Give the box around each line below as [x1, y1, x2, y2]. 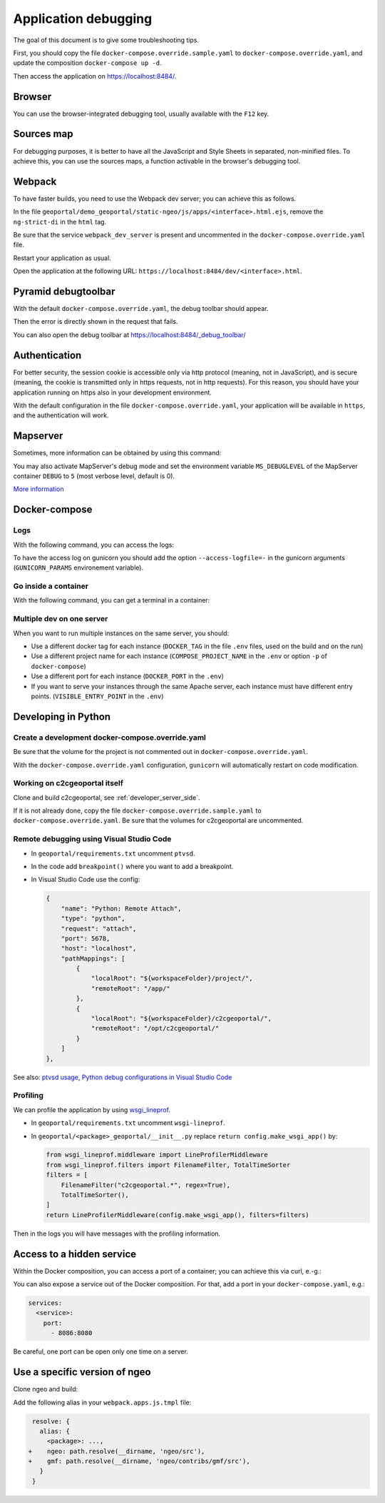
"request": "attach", [61, 924, 137, 933]
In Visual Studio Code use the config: [31, 875, 140, 884]
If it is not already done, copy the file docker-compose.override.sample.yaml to [13, 806, 262, 815]
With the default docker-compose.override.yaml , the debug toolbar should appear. [13, 304, 269, 313]
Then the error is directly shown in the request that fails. [13, 317, 178, 326]
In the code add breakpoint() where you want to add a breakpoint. [31, 862, 234, 870]
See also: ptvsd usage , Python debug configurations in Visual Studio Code [13, 1073, 232, 1081]
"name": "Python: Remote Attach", [61, 904, 182, 913]
